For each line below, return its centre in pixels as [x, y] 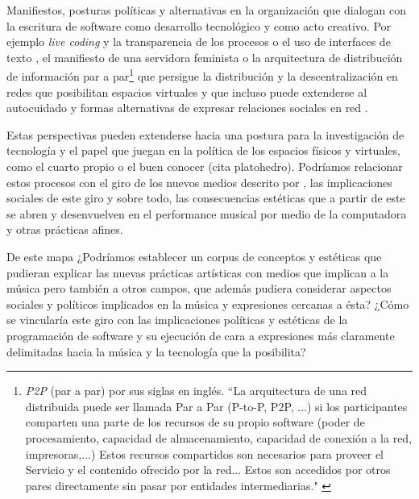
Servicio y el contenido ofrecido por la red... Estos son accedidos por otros [208, 470]
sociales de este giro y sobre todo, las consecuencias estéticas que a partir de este [206, 198]
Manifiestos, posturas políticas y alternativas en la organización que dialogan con [207, 10]
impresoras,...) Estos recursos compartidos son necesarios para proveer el [205, 453]
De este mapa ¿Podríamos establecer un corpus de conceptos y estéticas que [194, 256]
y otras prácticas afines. [65, 229]
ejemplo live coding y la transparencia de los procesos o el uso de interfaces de [199, 42]
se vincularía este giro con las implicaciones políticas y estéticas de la [177, 320]
